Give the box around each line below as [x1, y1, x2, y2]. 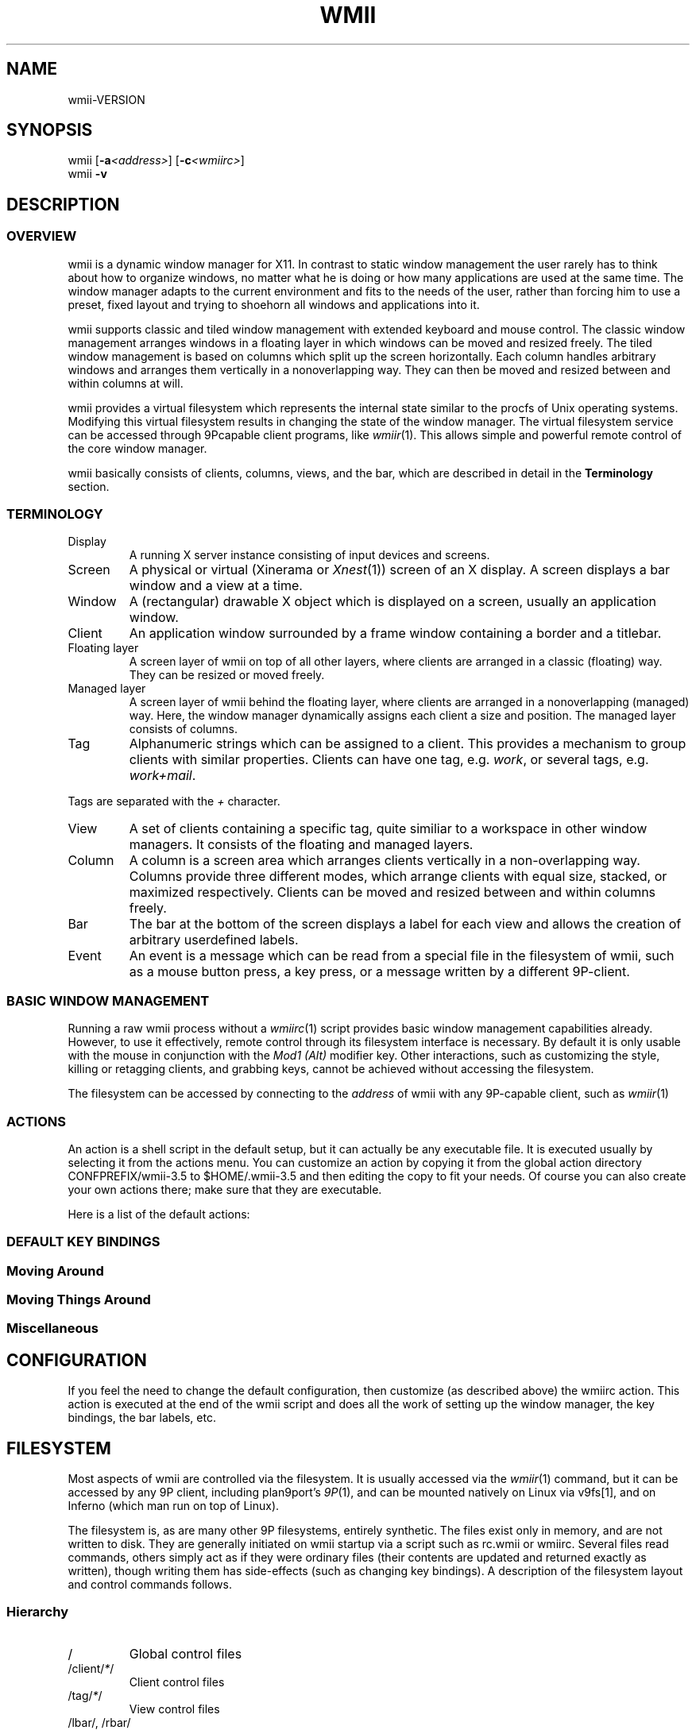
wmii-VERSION [68, 92, 145, 106]
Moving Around [6, 1262, 104, 1279]
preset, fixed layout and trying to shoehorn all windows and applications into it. [68, 297, 480, 311]
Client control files [129, 1674, 225, 1689]
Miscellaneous [6, 1320, 99, 1337]
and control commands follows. [68, 1577, 232, 1592]
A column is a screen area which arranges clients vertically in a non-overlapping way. [129, 852, 640, 869]
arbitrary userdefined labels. [129, 932, 299, 948]
